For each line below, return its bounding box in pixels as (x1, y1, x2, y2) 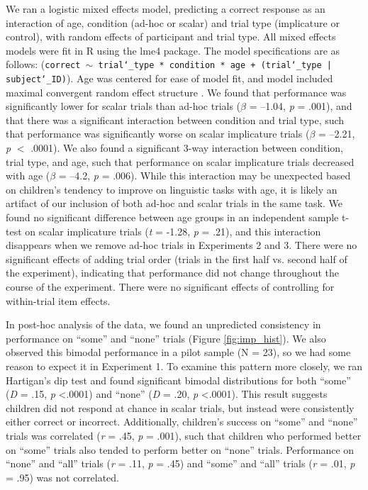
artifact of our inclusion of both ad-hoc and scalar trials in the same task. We (6, 196, 343, 211)
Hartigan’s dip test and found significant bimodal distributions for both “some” (6, 372, 351, 387)
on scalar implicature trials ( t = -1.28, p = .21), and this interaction (25, 223, 321, 238)
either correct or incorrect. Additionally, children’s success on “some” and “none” (6, 414, 358, 429)
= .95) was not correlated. (6, 469, 119, 484)
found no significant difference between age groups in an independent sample (6, 210, 339, 225)
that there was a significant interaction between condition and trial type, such (6, 112, 345, 127)
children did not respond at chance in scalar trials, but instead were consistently (6, 400, 355, 415)
